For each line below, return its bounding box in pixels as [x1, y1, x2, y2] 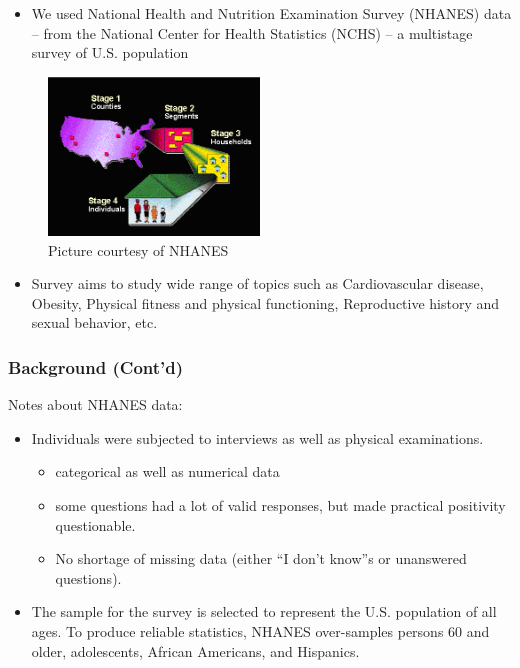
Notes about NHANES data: [8, 394, 183, 415]
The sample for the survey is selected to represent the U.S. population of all [31, 601, 497, 622]
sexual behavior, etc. [31, 312, 158, 333]
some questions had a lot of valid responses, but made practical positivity [55, 494, 506, 515]
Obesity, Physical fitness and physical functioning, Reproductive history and [31, 292, 500, 313]
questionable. [55, 514, 136, 535]
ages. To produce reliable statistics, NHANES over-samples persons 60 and [31, 620, 490, 641]
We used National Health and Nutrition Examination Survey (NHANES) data [31, 3, 512, 23]
